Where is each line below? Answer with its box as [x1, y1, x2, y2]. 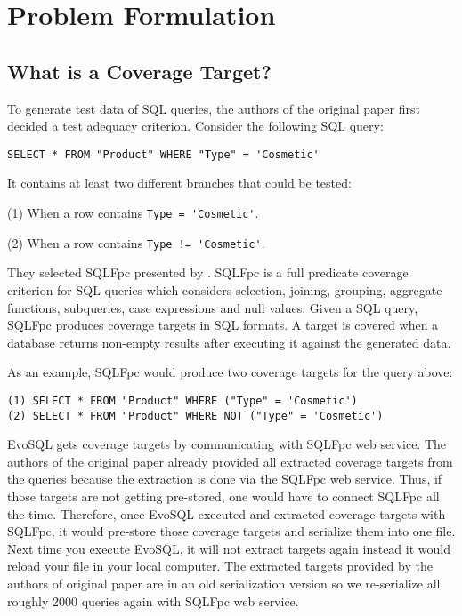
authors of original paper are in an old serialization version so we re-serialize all [7, 573, 441, 592]
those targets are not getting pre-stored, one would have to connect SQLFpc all [7, 486, 440, 505]
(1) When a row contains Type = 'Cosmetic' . [7, 204, 259, 222]
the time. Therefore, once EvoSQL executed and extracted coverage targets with [7, 504, 446, 523]
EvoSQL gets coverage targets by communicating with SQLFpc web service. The [7, 435, 447, 453]
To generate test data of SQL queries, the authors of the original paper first [7, 99, 420, 117]
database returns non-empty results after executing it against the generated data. [7, 332, 451, 351]
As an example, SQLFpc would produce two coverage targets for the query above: [7, 363, 453, 381]
